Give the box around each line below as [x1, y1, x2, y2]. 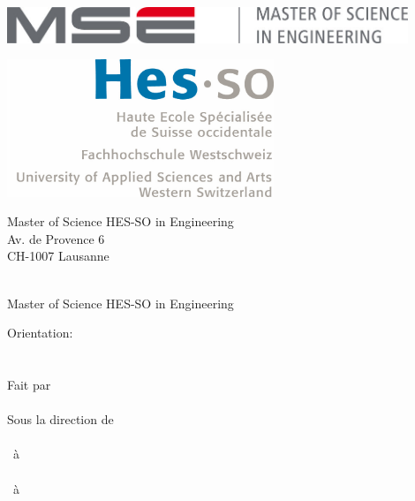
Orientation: [7, 323, 73, 342]
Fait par [7, 375, 51, 393]
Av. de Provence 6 [7, 229, 105, 247]
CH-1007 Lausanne [7, 247, 109, 265]
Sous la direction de [7, 410, 114, 429]
